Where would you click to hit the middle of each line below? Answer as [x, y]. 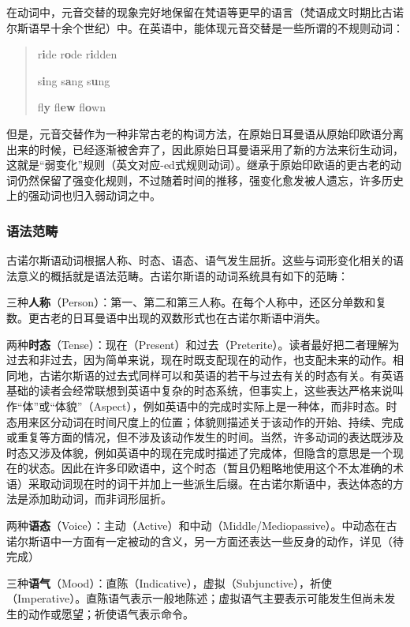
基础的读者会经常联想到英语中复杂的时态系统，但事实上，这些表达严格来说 [199, 390]
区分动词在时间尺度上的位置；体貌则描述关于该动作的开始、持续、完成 [221, 421]
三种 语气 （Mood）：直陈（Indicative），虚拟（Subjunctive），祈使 [170, 582]
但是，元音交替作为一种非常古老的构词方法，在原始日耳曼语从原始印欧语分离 [205, 133]
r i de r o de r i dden [77, 54]
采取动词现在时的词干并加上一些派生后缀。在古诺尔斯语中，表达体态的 [210, 483]
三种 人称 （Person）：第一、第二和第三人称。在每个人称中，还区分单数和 [191, 302]
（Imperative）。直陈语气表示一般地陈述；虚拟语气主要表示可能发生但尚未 [196, 598]
